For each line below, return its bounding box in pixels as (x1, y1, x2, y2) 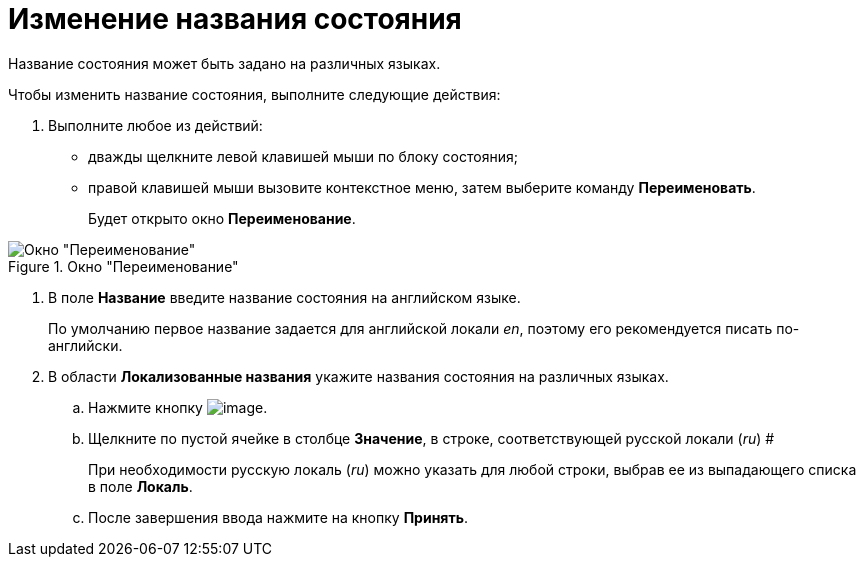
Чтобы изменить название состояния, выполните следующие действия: (8, 85, 501, 103)
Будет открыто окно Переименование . (88, 209, 356, 227)
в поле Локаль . (88, 477, 193, 495)
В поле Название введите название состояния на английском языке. (48, 288, 521, 306)
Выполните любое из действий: (48, 116, 263, 134)
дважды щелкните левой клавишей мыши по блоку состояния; (88, 147, 518, 165)
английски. (48, 336, 123, 354)
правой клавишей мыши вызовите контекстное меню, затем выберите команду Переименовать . (88, 178, 756, 196)
